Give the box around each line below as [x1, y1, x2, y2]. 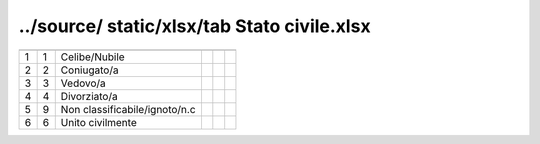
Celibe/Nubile [60, 50, 125, 64]
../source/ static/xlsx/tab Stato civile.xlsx [18, 15, 371, 37]
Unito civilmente [60, 115, 137, 129]
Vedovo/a [60, 76, 107, 90]
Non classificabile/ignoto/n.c [60, 102, 196, 116]
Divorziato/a [60, 89, 119, 103]
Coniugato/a [60, 63, 119, 77]
